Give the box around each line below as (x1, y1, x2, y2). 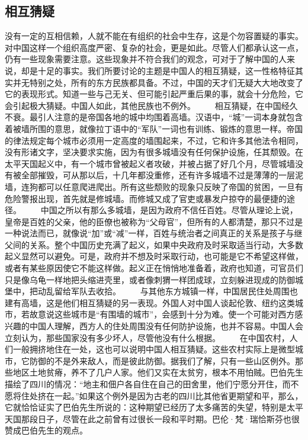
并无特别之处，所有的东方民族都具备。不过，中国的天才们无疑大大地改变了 (12, 76, 303, 88)
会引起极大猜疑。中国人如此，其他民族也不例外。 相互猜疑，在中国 (5, 99, 281, 111)
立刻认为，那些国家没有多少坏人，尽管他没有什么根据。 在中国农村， (5, 331, 290, 343)
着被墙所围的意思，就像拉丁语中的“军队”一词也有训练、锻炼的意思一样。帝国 (5, 122, 303, 134)
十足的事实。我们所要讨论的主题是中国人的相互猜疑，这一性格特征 (37, 64, 295, 76)
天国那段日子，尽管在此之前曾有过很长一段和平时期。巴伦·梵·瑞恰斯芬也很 (5, 412, 300, 425)
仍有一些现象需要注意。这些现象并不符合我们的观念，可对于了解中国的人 (5, 53, 287, 65)
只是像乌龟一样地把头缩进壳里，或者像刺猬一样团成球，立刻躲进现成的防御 (5, 273, 295, 285)
